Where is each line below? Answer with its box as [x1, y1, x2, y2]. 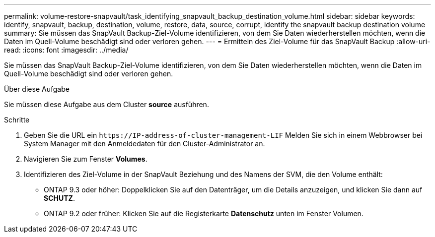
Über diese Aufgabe [4, 85, 70, 93]
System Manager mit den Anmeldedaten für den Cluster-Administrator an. [24, 139, 265, 148]
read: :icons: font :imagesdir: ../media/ [4, 46, 129, 54]
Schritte [4, 116, 30, 124]
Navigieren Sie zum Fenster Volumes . [24, 155, 147, 163]
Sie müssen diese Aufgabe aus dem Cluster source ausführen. [4, 100, 209, 109]
